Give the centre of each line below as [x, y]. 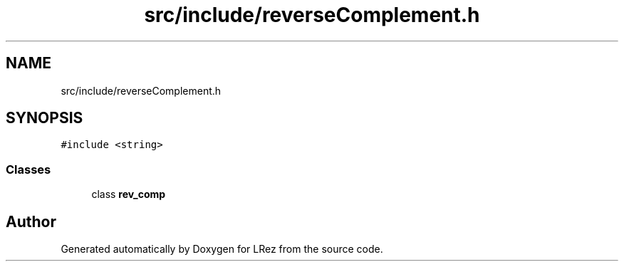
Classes [28, 169]
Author [31, 221]
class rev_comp [129, 194]
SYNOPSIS [45, 118]
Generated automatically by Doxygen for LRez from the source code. [222, 249]
